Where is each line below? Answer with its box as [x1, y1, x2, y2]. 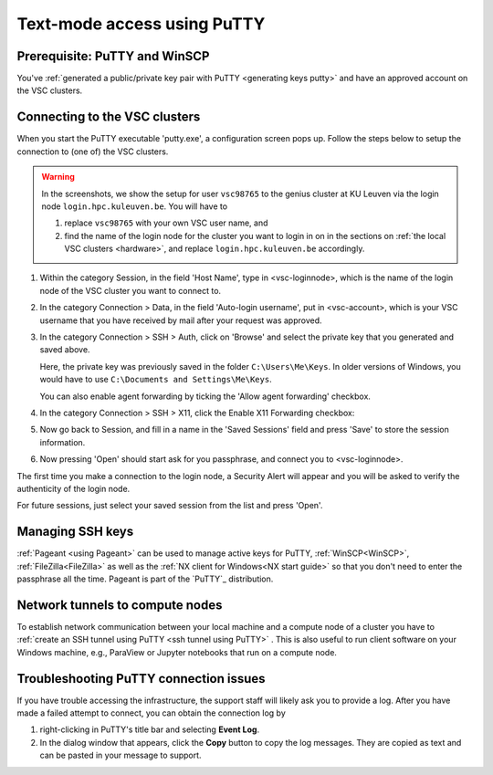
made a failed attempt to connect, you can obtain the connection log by [16, 707, 287, 718]
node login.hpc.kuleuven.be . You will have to [41, 201, 228, 212]
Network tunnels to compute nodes [16, 597, 223, 613]
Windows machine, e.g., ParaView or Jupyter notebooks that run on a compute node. [16, 646, 338, 657]
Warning [41, 172, 75, 183]
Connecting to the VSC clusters [16, 110, 201, 125]
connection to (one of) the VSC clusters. [16, 146, 169, 157]
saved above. [39, 344, 90, 355]
